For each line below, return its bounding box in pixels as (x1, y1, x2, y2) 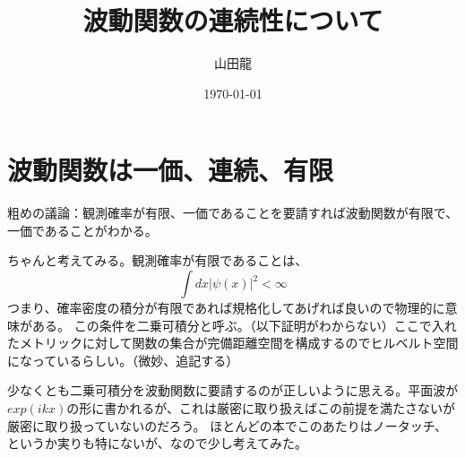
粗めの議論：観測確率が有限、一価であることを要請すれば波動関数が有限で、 (7, 203, 459, 222)
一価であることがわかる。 (7, 220, 158, 239)
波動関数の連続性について (82, 2, 383, 39)
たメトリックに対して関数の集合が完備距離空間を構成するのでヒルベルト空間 (7, 333, 459, 352)
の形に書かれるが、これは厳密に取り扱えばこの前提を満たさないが (66, 399, 455, 417)
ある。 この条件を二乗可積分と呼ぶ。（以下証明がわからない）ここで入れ (31, 315, 457, 334)
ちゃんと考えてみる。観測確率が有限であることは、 (7, 251, 308, 270)
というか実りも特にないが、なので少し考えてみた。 (7, 434, 308, 453)
